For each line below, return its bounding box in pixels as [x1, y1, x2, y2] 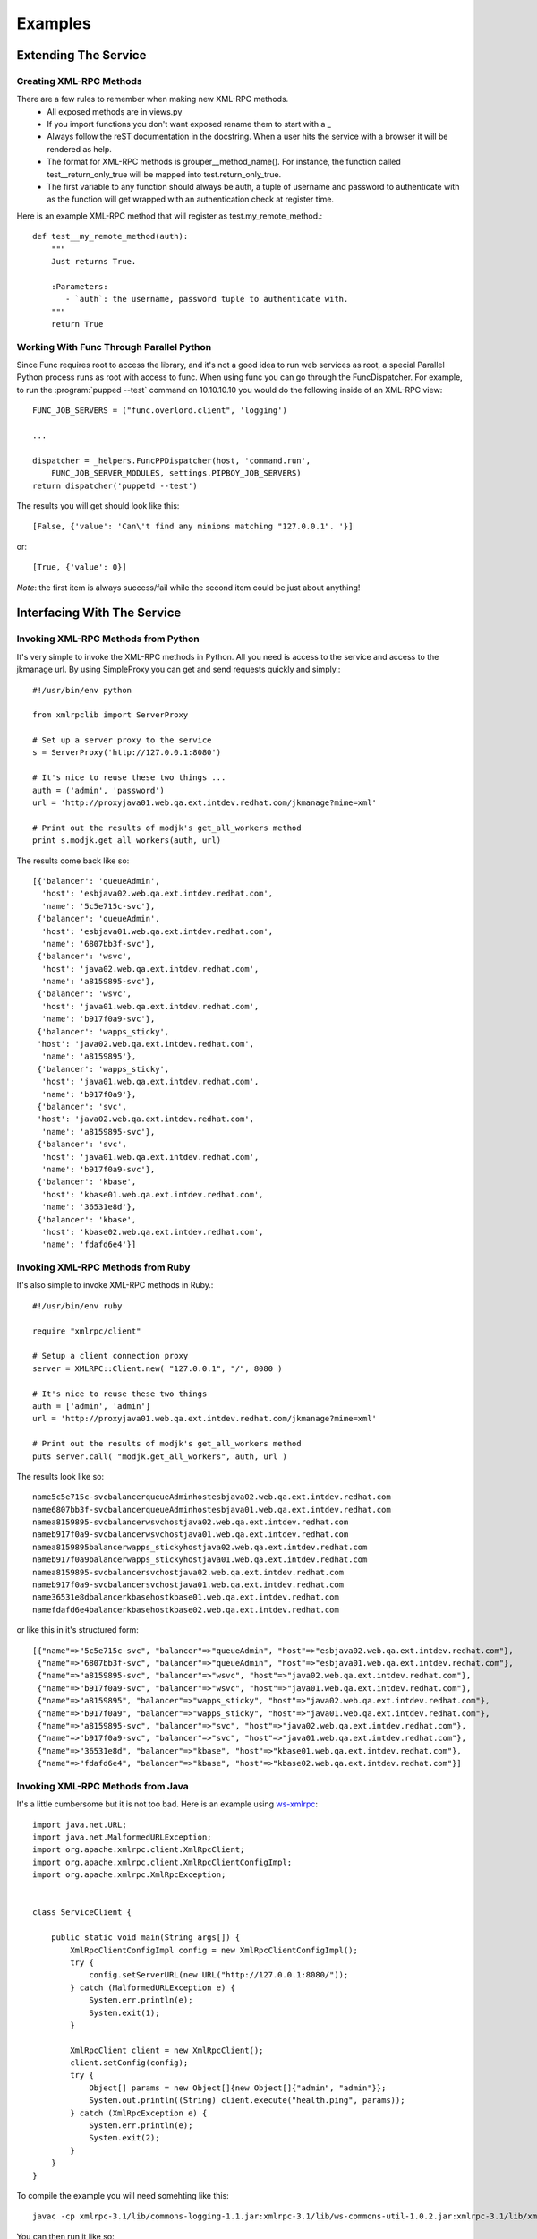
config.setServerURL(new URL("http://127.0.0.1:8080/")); [89, 1970, 349, 1980]
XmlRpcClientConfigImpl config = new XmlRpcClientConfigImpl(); [70, 1944, 358, 1955]
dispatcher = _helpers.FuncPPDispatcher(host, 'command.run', [32, 455, 311, 466]
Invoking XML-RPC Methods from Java [16, 1780, 189, 1792]
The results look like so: [16, 1471, 105, 1481]
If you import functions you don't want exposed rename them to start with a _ [47, 119, 331, 130]
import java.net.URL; [32, 1819, 127, 1830]
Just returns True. [50, 256, 137, 266]
